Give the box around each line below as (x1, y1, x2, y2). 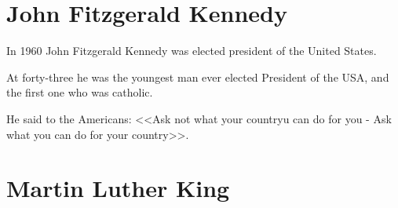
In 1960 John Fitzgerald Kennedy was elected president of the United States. (6, 42, 377, 59)
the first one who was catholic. (6, 84, 153, 100)
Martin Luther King (6, 172, 230, 204)
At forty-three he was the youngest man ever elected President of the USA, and (6, 68, 389, 85)
